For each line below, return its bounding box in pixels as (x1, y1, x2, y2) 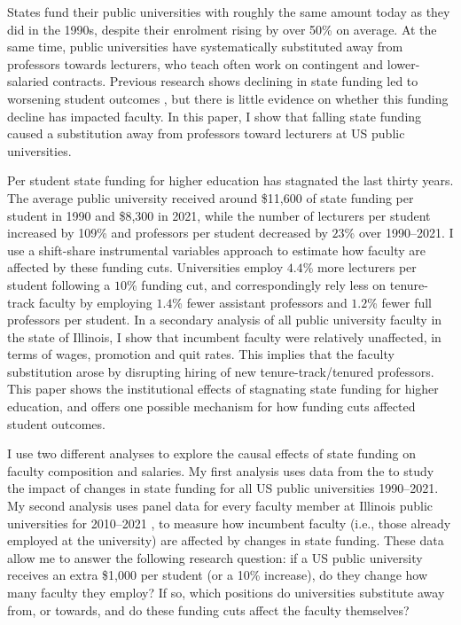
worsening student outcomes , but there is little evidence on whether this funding (7, 89, 449, 107)
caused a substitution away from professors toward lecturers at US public (7, 124, 405, 143)
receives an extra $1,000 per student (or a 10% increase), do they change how (7, 566, 428, 584)
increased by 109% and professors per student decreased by (7, 223, 328, 242)
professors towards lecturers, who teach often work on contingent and (7, 54, 384, 73)
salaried (7, 72, 49, 90)
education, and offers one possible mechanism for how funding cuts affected (7, 397, 416, 416)
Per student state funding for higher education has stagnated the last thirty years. (7, 171, 454, 190)
